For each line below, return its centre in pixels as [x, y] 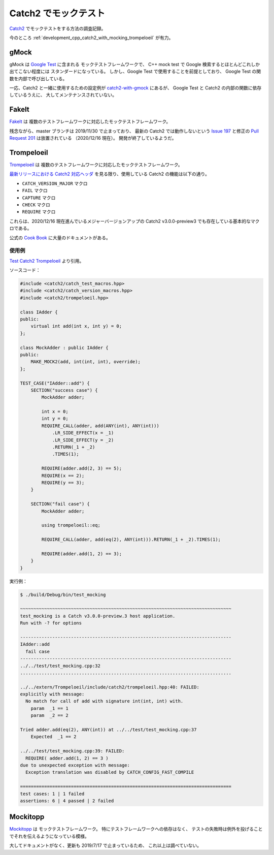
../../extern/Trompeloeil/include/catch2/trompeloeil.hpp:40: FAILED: [110, 687]
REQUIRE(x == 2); [63, 476]
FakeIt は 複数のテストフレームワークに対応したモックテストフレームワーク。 [90, 121]
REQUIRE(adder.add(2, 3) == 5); [81, 468]
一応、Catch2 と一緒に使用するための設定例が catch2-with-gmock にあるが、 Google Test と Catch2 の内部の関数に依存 [135, 88]
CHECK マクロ [36, 204]
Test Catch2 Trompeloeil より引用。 [47, 261]
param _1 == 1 [49, 708]
